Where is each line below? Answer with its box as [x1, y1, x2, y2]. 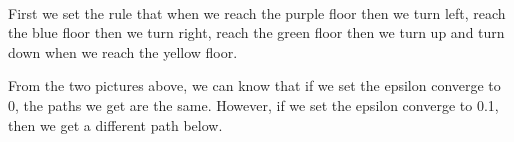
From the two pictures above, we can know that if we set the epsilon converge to [8, 75, 501, 96]
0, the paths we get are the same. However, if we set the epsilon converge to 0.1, [8, 94, 499, 115]
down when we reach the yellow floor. [8, 41, 238, 62]
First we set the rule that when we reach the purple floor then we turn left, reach [8, 2, 506, 23]
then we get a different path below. [8, 114, 223, 135]
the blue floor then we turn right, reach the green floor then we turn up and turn [8, 22, 505, 43]
